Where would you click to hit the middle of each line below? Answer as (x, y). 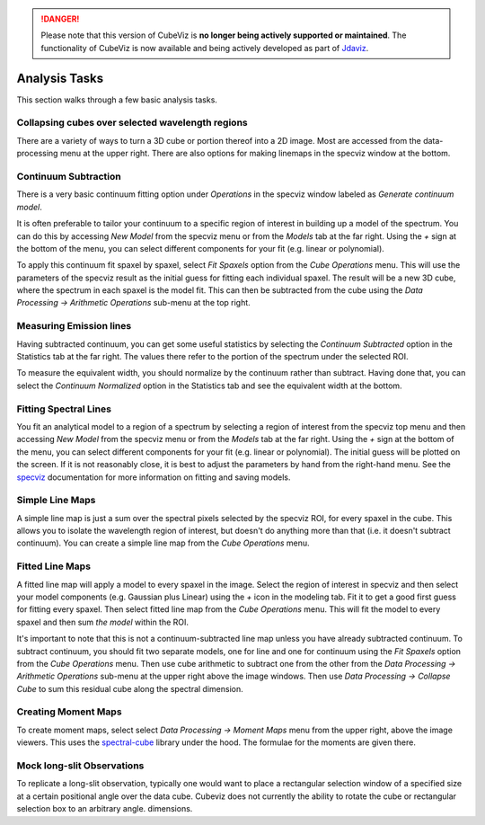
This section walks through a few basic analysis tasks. (117, 100)
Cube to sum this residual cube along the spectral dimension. (130, 688)
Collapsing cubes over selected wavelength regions (132, 123)
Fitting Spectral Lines (64, 409)
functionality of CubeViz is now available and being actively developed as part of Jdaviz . (205, 48)
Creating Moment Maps (69, 712)
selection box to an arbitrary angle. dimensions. (105, 809)
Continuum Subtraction (69, 176)
